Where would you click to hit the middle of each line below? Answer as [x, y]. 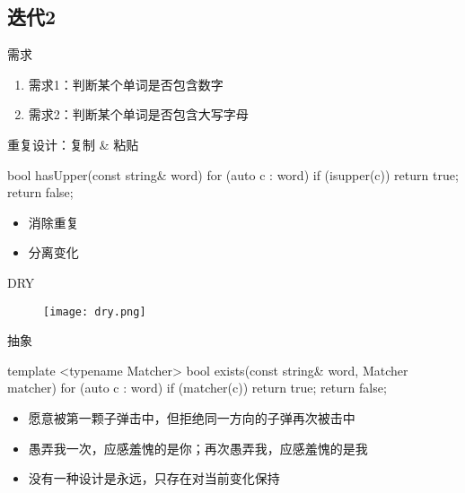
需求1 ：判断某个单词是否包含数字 [126, 84]
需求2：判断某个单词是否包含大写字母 [138, 114]
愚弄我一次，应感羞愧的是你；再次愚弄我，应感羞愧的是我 [198, 448]
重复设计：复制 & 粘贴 [73, 144]
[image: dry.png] [95, 311]
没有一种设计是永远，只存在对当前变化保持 [154, 478]
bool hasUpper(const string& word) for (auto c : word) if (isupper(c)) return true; [233, 174]
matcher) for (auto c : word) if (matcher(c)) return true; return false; [197, 388]
